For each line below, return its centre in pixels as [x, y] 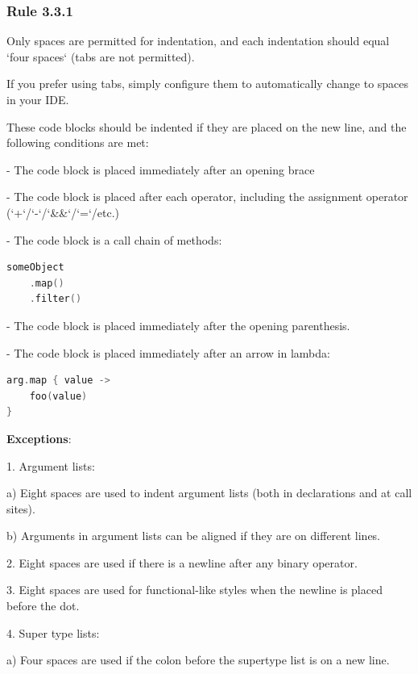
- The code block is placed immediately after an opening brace [161, 169]
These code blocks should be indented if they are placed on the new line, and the [207, 126]
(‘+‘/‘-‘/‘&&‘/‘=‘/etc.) [63, 212]
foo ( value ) [58, 396]
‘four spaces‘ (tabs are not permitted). [101, 56]
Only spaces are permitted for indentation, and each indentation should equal [198, 41]
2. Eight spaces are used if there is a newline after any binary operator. [182, 562]
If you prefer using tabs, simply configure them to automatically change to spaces [208, 84]
